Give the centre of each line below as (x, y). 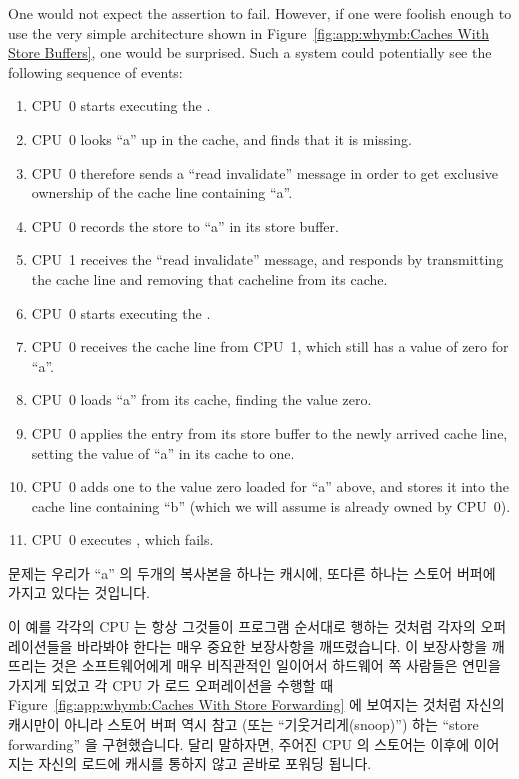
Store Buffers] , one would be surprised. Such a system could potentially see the (250, 52)
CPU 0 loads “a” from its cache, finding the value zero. (201, 399)
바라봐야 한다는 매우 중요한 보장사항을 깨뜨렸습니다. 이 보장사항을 (282, 645)
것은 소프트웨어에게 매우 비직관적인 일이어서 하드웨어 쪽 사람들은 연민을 (276, 665)
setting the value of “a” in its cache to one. (163, 452)
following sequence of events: (95, 71)
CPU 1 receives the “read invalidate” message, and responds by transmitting (267, 259)
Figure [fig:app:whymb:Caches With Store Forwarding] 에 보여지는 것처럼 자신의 (256, 704)
